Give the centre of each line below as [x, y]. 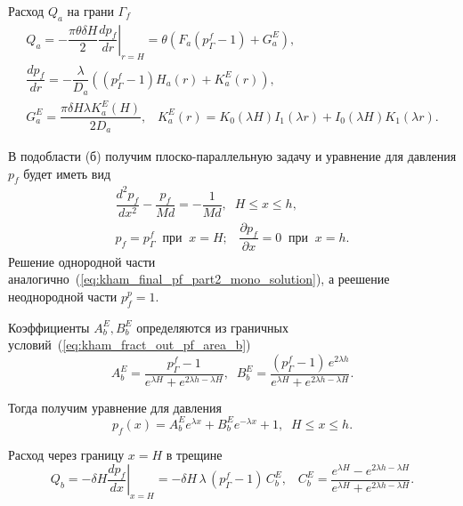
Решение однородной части [82, 261]
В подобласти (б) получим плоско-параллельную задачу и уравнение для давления [232, 155]
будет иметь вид [67, 173]
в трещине [194, 454]
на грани [90, 11]
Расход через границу [66, 454]
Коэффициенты [49, 327]
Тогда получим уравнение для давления [115, 407]
